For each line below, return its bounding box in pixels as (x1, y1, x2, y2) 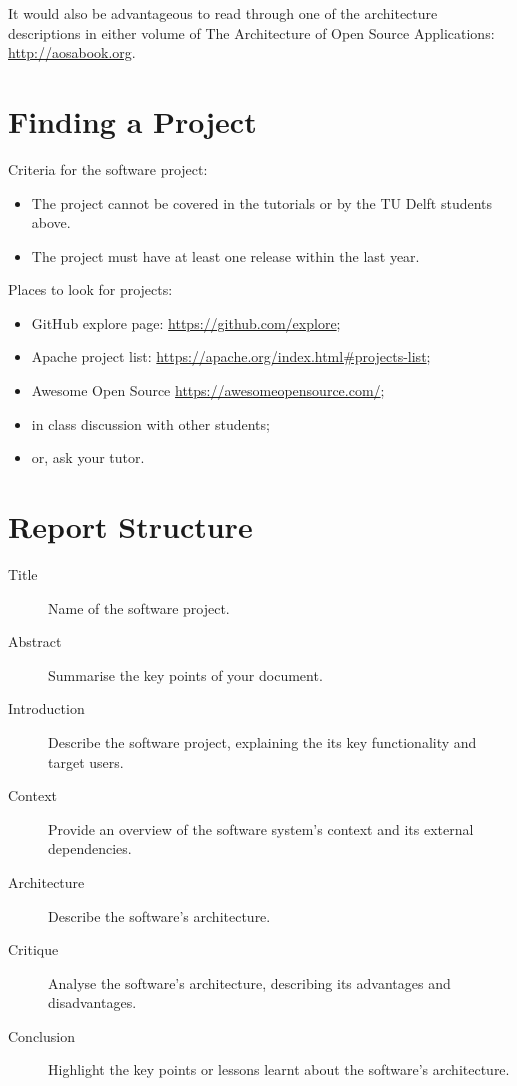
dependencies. (48, 838, 132, 859)
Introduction (8, 698, 85, 719)
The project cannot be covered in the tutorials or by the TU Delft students (31, 192, 493, 213)
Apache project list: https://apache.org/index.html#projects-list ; (31, 346, 431, 367)
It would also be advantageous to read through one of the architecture (8, 3, 438, 23)
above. (31, 212, 71, 233)
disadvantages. (48, 992, 137, 1013)
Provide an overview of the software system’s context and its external (48, 818, 474, 839)
